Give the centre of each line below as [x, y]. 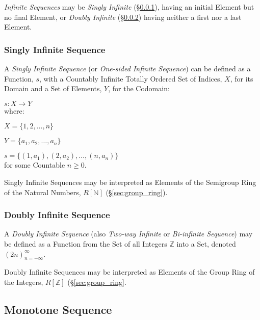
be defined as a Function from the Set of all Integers [86, 243]
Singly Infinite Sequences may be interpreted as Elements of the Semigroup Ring [130, 182]
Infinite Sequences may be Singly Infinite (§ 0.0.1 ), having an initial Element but [129, 7]
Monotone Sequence [58, 309]
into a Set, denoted [206, 243]
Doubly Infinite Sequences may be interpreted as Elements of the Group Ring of [129, 272]
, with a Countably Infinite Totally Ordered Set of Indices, [131, 78]
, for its [242, 78]
